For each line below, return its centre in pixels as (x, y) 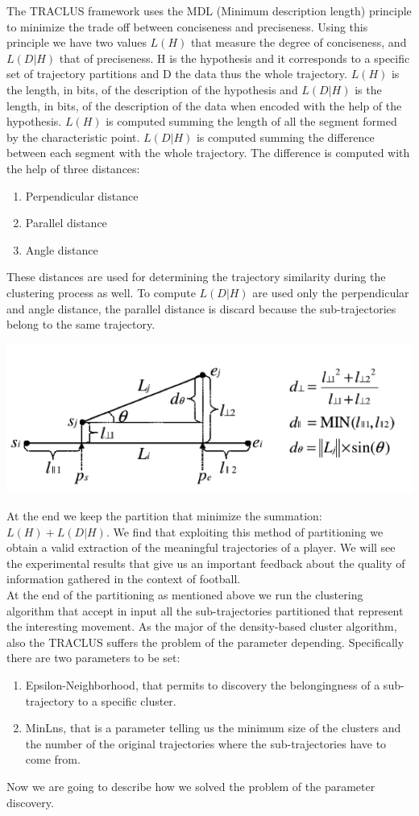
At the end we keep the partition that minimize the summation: (164, 516)
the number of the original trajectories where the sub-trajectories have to (206, 743)
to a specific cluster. (127, 700)
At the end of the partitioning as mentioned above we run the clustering (185, 594)
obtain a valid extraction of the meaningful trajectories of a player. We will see (201, 547)
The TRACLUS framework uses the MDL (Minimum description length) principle (209, 10)
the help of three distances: (73, 168)
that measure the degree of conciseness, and (299, 42)
